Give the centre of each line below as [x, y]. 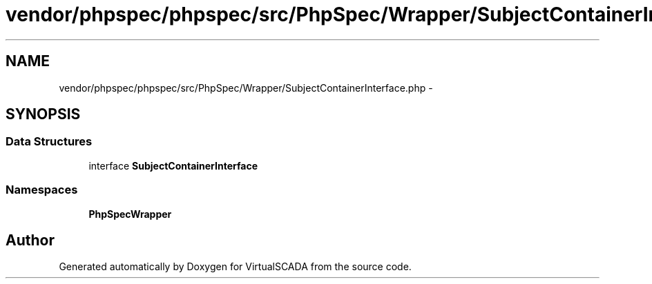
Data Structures [49, 142]
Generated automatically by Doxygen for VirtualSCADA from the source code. [235, 267]
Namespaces [42, 190]
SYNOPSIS [43, 114]
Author [30, 240]
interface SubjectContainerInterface [173, 165]
